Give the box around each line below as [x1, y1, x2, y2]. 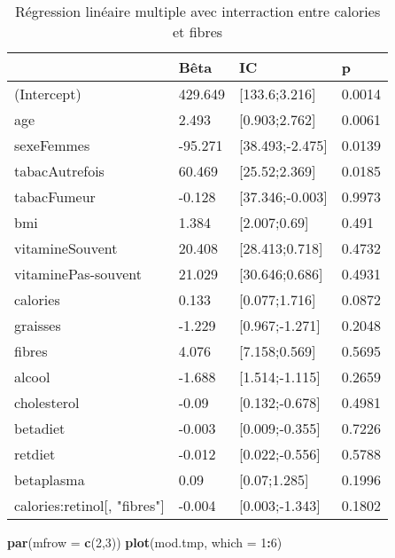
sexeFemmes [14, 135, 90, 155]
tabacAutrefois [14, 161, 105, 181]
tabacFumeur [14, 186, 96, 207]
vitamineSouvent [14, 238, 118, 258]
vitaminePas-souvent [14, 263, 142, 284]
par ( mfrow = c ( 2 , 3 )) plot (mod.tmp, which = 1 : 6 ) [7, 533, 283, 551]
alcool [14, 366, 50, 387]
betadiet [14, 418, 66, 438]
